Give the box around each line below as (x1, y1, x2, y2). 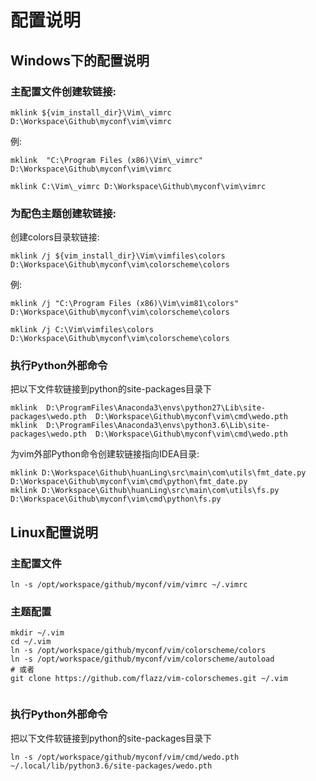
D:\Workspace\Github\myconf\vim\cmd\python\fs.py (10, 494, 222, 505)
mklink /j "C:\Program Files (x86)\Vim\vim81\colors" (10, 299, 240, 309)
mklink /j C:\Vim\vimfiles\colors (10, 325, 155, 335)
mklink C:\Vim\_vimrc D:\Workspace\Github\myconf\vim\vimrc (10, 181, 267, 191)
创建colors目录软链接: (10, 231, 100, 243)
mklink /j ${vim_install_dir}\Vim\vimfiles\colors (10, 251, 226, 261)
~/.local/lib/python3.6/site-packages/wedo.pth (10, 761, 213, 771)
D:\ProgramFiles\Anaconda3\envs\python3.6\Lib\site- (46, 421, 271, 431)
